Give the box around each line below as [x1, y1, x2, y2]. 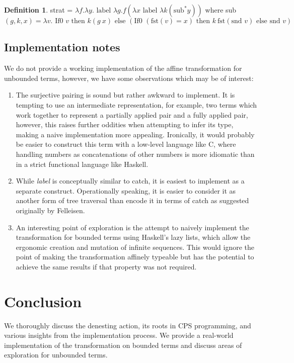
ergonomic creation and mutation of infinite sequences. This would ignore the [16, 241, 255, 252]
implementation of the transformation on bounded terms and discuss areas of [4, 339, 242, 350]
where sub [205, 5, 237, 15]
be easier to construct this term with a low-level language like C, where [16, 139, 236, 149]
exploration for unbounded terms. [4, 349, 108, 360]
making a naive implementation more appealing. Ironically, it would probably [16, 129, 255, 139]
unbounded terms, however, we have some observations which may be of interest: [4, 72, 254, 83]
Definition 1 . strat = [4, 5, 73, 15]
